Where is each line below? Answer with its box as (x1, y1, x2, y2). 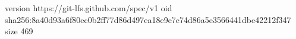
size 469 (5, 25, 33, 37)
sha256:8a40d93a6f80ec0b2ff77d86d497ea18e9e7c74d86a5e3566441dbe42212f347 (5, 13, 291, 25)
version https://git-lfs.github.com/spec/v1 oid (5, 2, 172, 14)
